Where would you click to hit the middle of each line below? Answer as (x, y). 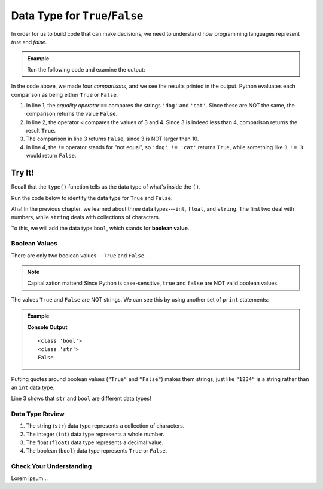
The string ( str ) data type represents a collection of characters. (105, 426)
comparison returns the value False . (72, 114)
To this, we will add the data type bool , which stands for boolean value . (100, 228)
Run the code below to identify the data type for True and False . (92, 198)
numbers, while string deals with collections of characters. (86, 217)
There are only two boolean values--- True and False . (78, 255)
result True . (41, 131)
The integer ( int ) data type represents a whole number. (95, 434)
